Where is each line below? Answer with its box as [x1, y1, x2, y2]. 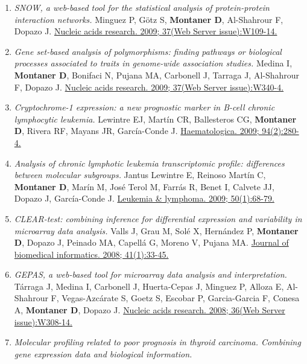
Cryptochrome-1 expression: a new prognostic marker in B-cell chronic [14, 101, 275, 113]
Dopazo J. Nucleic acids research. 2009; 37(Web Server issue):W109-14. [14, 25, 277, 37]
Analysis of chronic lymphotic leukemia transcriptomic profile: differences [14, 156, 285, 169]
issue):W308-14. [14, 315, 73, 328]
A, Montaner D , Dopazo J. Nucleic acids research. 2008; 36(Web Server [14, 304, 285, 316]
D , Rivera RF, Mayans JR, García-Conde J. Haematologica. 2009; [14, 124, 259, 137]
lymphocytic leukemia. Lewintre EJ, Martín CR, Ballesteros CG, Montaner [14, 112, 297, 125]
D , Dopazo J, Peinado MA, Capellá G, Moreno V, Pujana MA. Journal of [14, 236, 289, 249]
